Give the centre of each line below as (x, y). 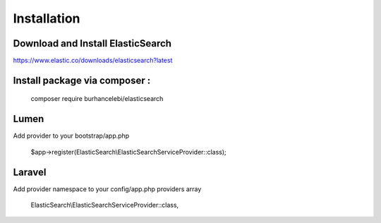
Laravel (30, 172)
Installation (47, 18)
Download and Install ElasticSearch (92, 43)
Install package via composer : (82, 80)
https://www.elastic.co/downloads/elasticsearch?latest (93, 61)
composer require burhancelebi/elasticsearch (97, 99)
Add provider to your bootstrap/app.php (71, 136)
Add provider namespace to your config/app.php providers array (107, 189)
